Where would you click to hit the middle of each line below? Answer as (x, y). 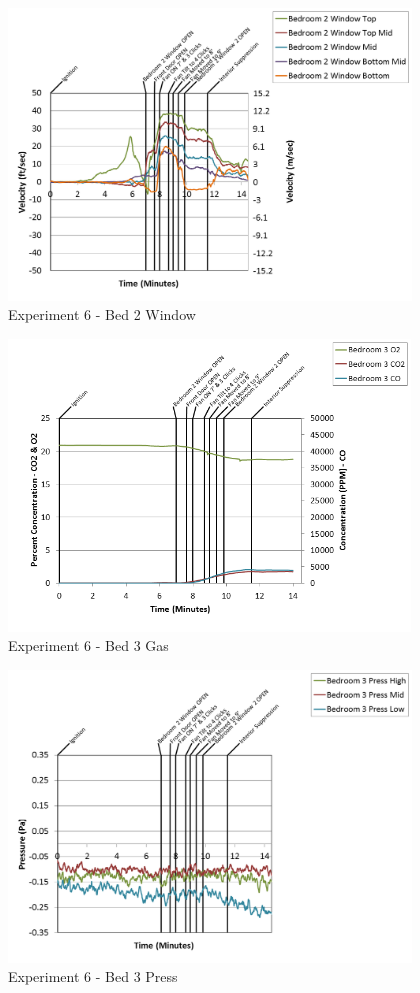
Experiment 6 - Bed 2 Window (102, 314)
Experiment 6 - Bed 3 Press (93, 976)
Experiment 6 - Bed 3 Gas (88, 645)
